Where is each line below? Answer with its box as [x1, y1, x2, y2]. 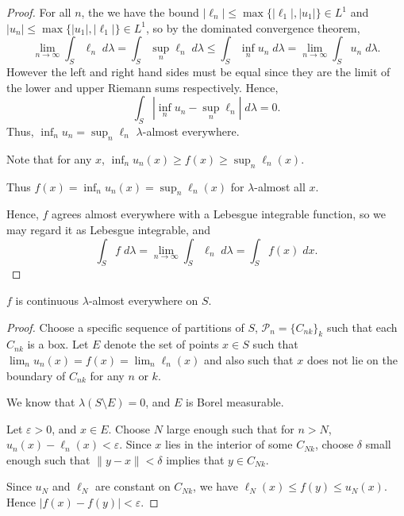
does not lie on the [306, 351, 398, 368]
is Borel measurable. [186, 394, 284, 410]
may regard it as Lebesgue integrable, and [6, 221, 211, 237]
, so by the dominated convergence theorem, [146, 19, 360, 36]
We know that [6, 394, 75, 410]
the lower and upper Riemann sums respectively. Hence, [6, 79, 279, 95]
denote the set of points [104, 336, 219, 352]
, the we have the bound [81, 4, 199, 20]
